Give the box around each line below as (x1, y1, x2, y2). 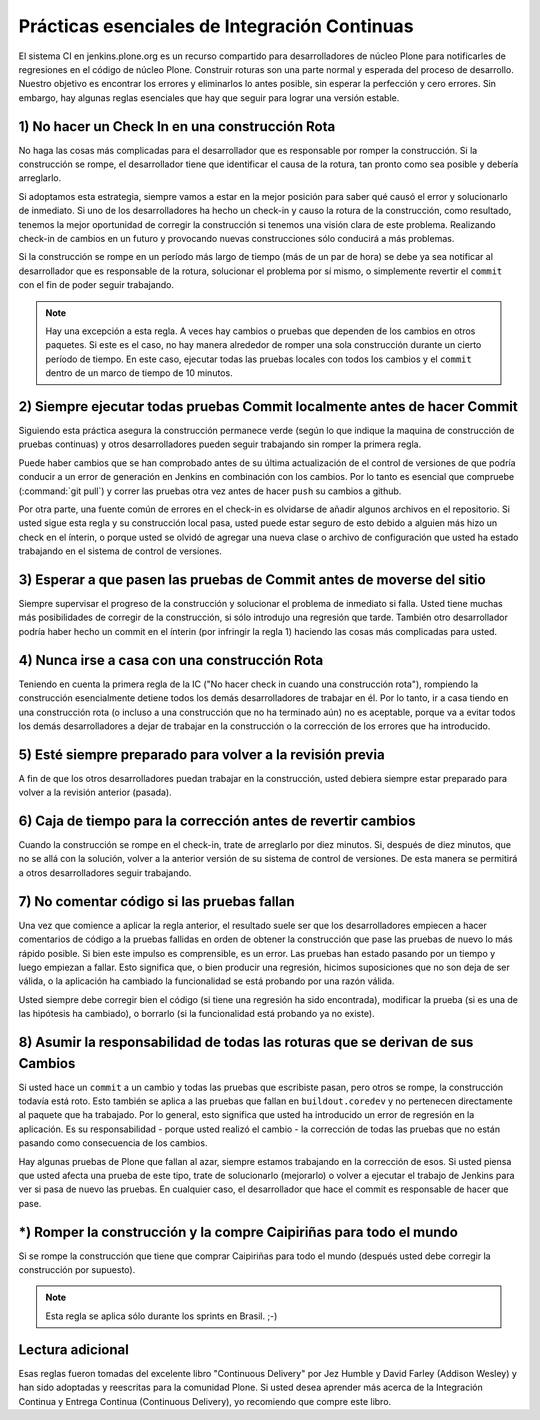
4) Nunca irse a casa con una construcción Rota (18, 651, 324, 669)
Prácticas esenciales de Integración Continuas (18, 15, 414, 37)
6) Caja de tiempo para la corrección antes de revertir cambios (18, 813, 416, 829)
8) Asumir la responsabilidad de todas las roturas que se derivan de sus (18, 1033, 474, 1050)
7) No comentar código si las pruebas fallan (18, 893, 295, 910)
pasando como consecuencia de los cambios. (18, 1137, 208, 1149)
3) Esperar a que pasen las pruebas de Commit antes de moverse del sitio (18, 571, 486, 588)
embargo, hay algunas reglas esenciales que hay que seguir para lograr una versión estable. (18, 91, 400, 104)
